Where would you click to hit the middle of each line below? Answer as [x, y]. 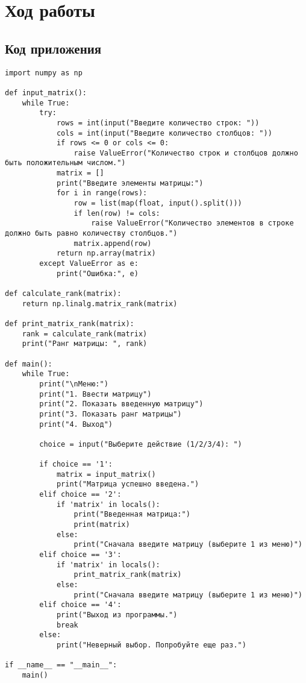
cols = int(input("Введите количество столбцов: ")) [164, 133]
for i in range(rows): [102, 193]
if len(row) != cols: [117, 213]
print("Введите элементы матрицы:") [130, 183]
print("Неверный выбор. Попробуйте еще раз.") [151, 645]
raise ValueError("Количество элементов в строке [192, 223]
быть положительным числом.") [65, 163]
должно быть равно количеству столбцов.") [91, 234]
